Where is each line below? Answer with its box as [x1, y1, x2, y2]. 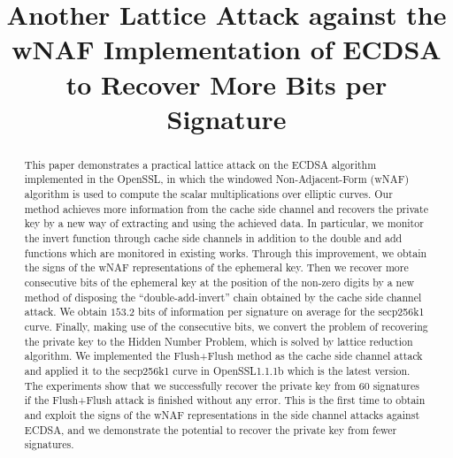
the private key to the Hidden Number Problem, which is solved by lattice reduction [24, 333, 413, 348]
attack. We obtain [24, 304, 107, 319]
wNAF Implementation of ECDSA [12, 31, 441, 67]
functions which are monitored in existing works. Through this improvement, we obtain [24, 245, 427, 260]
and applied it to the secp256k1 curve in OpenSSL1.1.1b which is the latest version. [24, 363, 411, 378]
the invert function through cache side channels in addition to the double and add [24, 231, 403, 246]
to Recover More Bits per [65, 65, 388, 102]
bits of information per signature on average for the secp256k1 [137, 304, 425, 319]
